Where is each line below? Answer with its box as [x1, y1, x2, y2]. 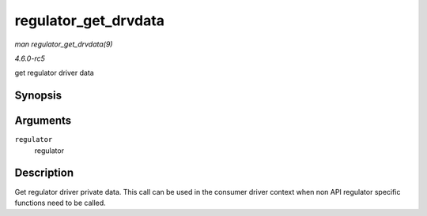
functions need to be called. [14, 198, 106, 207]
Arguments [14, 114, 72, 128]
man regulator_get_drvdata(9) [14, 39, 113, 49]
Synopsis [14, 89, 62, 102]
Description [14, 166, 74, 180]
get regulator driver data [14, 68, 94, 78]
